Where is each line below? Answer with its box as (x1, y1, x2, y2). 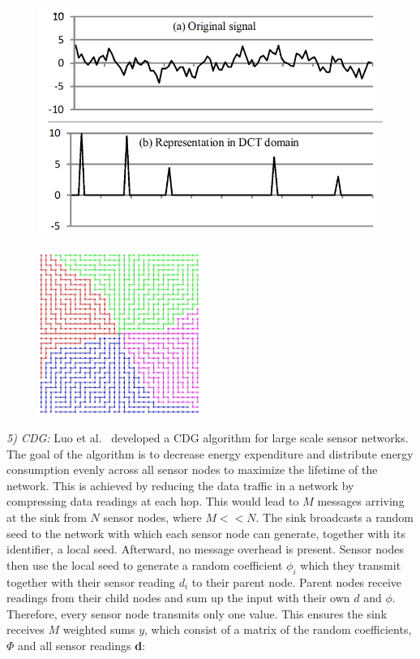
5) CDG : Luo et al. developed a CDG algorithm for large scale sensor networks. (6, 429, 409, 446)
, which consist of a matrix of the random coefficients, (144, 621, 412, 638)
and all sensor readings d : (18, 637, 146, 653)
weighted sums (62, 621, 135, 638)
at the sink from (6, 509, 87, 526)
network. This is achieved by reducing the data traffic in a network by (6, 476, 354, 493)
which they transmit (300, 556, 401, 573)
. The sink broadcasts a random (255, 509, 414, 526)
